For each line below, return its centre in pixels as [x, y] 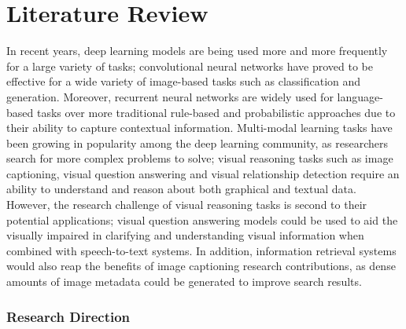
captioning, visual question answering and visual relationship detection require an [203, 173]
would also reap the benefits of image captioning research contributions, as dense [201, 266]
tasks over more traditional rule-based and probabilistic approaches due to [216, 112]
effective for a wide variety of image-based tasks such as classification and [184, 81]
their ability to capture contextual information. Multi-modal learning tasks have [199, 128]
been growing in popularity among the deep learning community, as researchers [197, 143]
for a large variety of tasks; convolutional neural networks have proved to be [190, 66]
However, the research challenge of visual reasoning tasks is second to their [187, 205]
